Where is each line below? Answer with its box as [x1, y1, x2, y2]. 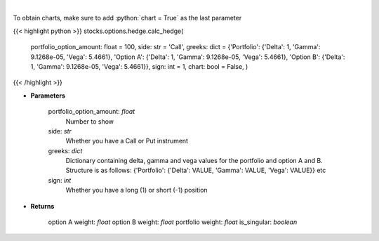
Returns [30, 202, 55, 210]
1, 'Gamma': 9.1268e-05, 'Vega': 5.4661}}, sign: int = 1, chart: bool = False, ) [30, 62, 248, 70]
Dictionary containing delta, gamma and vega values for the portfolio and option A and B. [65, 157, 323, 165]
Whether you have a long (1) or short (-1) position [65, 186, 208, 195]
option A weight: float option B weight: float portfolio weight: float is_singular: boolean [48, 218, 298, 226]
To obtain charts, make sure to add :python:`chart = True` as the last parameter [13, 14, 242, 22]
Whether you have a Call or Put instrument [65, 137, 189, 145]
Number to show [65, 117, 114, 126]
